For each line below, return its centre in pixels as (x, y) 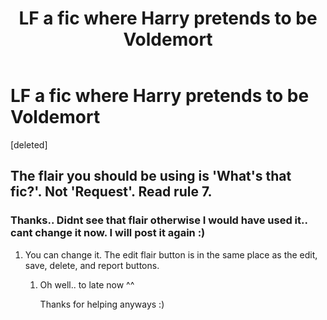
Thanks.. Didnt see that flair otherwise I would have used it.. (159, 220)
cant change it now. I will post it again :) (108, 233)
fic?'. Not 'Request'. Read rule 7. (111, 192)
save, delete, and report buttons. (92, 265)
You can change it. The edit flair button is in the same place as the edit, (171, 254)
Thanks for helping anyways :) (102, 304)
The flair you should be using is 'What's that (151, 176)
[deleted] (29, 144)
